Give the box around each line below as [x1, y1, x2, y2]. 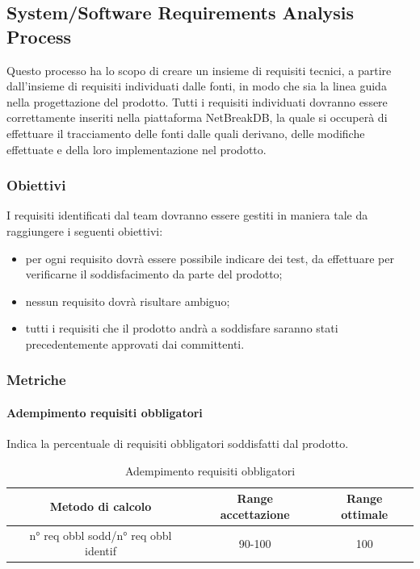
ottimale [341, 505, 388, 522]
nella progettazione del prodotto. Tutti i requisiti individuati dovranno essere [6, 93, 388, 110]
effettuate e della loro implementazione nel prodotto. [6, 140, 267, 157]
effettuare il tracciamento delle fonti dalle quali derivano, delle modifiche [6, 124, 365, 141]
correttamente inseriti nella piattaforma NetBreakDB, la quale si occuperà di [6, 109, 388, 126]
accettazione [220, 505, 290, 522]
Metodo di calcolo [49, 498, 152, 515]
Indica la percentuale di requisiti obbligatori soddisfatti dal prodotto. [6, 435, 349, 452]
